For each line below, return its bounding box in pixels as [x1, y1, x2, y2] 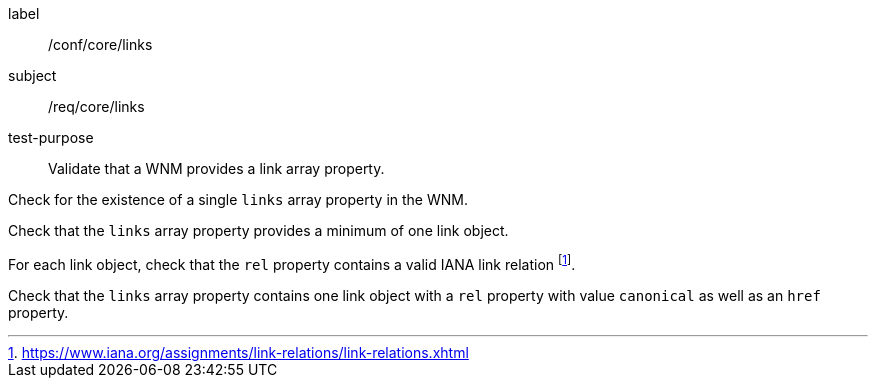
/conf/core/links [48, 36, 153, 53]
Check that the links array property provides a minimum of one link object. [8, 222, 509, 239]
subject [8, 67, 57, 84]
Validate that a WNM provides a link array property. [48, 160, 385, 177]
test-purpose [8, 129, 94, 146]
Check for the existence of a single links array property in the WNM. [8, 191, 468, 208]
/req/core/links [48, 98, 145, 115]
